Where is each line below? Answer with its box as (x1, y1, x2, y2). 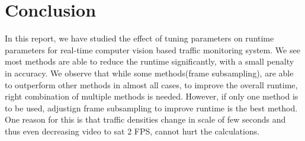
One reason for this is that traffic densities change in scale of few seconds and (5, 113, 286, 126)
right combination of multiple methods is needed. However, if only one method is (5, 90, 298, 102)
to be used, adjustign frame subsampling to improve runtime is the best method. (5, 101, 298, 114)
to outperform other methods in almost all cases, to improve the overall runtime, (5, 78, 298, 91)
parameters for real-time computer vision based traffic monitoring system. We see (5, 43, 300, 56)
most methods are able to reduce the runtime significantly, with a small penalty (5, 55, 294, 68)
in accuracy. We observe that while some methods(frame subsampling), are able (5, 66, 294, 79)
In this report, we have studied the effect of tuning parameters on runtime (5, 32, 274, 44)
